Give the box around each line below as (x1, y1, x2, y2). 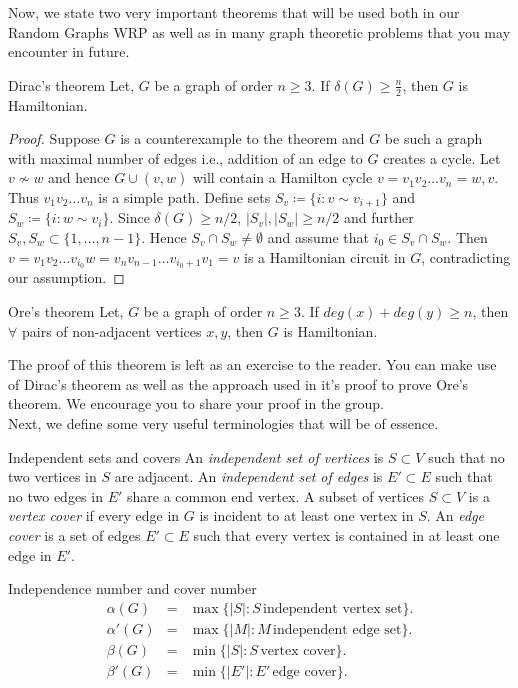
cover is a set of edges (8, 525, 141, 546)
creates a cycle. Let (383, 147, 501, 168)
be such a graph (384, 128, 483, 149)
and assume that (267, 227, 369, 248)
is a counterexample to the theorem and (120, 128, 365, 149)
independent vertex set (263, 601, 403, 616)
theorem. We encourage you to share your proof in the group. (8, 393, 384, 414)
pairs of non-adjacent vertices (21, 320, 202, 341)
